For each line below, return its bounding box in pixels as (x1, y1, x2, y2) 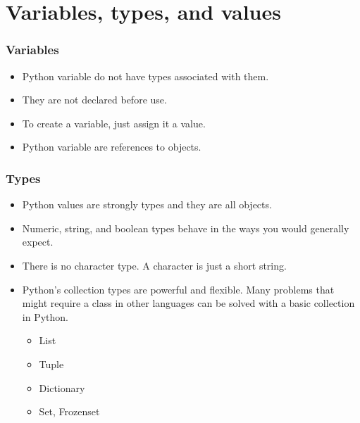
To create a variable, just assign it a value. (22, 115, 206, 130)
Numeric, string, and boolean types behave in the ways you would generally (22, 220, 349, 235)
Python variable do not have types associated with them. (22, 68, 269, 83)
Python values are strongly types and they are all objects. (22, 197, 272, 212)
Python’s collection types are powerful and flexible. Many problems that (22, 282, 335, 296)
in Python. (22, 309, 68, 324)
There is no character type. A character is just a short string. (22, 258, 287, 272)
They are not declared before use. (22, 92, 167, 107)
